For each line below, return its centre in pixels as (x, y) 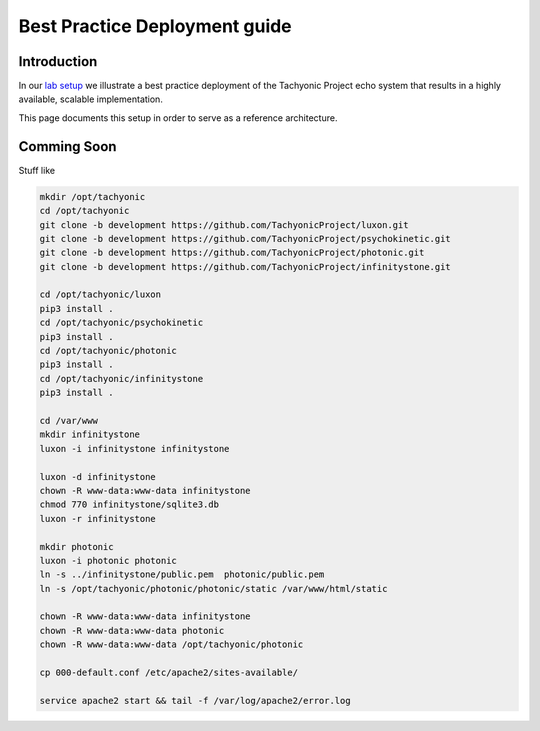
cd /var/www (69, 420)
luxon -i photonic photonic (108, 560)
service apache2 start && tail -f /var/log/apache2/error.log (195, 700)
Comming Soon (67, 146)
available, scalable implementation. (91, 99)
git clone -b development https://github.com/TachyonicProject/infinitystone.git (245, 266)
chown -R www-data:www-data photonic (132, 630)
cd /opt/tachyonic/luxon (100, 294)
